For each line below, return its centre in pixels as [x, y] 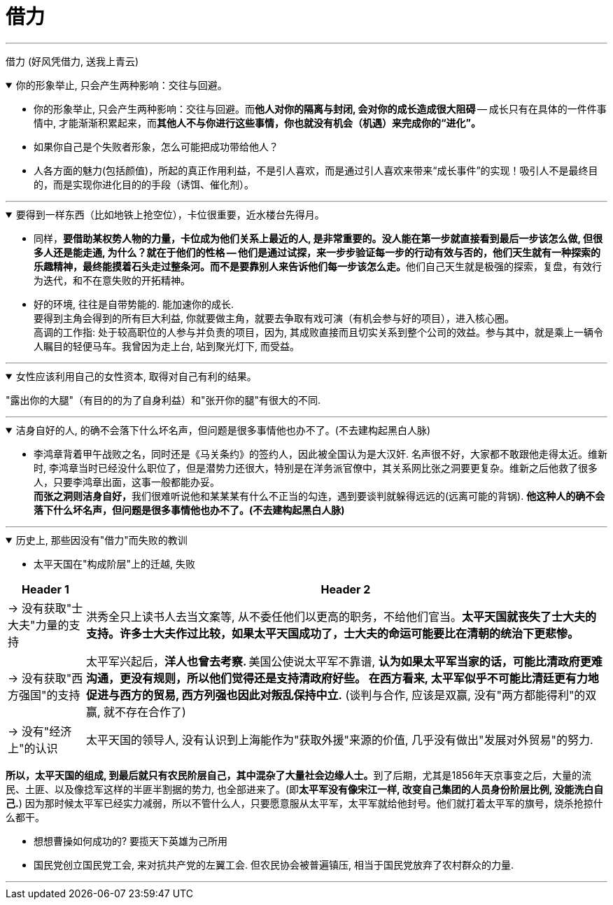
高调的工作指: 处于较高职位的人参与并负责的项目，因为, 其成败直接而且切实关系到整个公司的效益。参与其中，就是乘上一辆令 [318, 332]
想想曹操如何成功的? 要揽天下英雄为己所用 [131, 841]
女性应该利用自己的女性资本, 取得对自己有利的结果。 [136, 376]
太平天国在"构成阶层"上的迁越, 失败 [115, 563]
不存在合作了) [150, 711]
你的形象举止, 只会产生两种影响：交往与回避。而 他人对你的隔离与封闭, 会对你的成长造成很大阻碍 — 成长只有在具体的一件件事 [320, 108]
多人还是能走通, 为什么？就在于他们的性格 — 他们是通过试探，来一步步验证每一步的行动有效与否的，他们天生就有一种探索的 [317, 252]
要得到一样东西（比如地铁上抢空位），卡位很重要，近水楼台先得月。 [170, 214]
